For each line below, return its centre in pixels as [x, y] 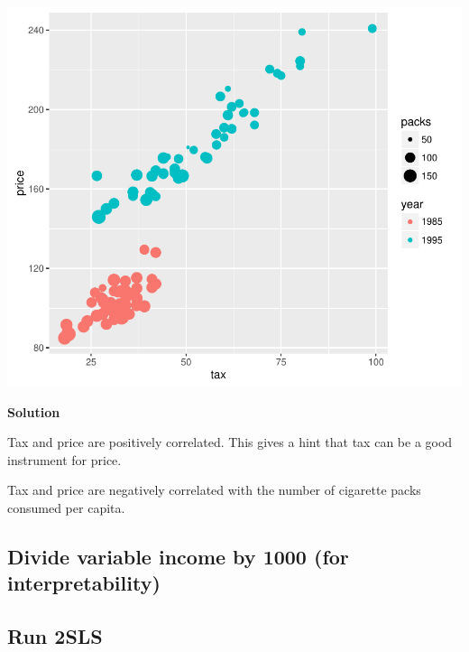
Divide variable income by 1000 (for [178, 556]
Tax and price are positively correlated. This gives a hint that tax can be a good [230, 442]
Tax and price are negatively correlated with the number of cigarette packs [214, 490]
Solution [34, 411]
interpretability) [84, 583]
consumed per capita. [66, 507]
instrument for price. [64, 459]
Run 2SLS [55, 636]
